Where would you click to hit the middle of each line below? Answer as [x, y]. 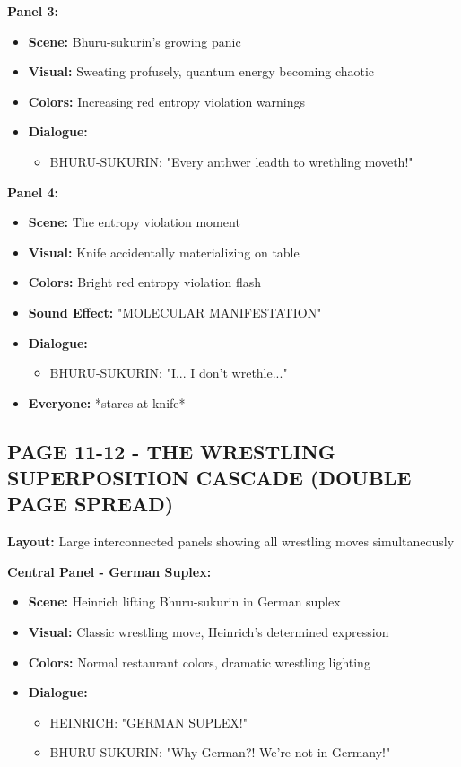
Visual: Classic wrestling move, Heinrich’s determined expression [209, 632]
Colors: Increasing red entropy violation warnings [167, 101]
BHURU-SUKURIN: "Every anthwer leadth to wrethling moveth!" [231, 161]
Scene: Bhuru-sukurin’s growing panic [135, 41]
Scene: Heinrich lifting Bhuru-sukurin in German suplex [184, 601]
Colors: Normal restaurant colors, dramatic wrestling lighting [199, 662]
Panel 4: [33, 192]
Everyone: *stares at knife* [107, 402]
